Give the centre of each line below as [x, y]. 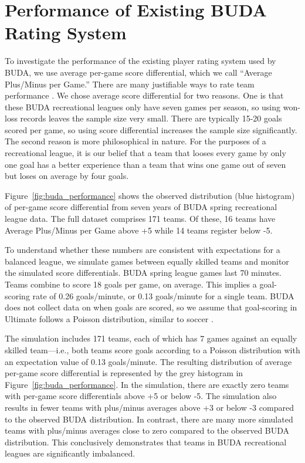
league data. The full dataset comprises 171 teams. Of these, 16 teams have [140, 219]
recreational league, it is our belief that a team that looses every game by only [145, 153]
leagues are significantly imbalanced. [70, 453]
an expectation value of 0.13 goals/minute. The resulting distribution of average [148, 361]
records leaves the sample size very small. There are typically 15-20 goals [151, 118]
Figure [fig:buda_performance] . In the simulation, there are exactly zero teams [147, 384]
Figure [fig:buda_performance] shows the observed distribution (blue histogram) [150, 195]
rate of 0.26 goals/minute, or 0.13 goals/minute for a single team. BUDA [163, 295]
